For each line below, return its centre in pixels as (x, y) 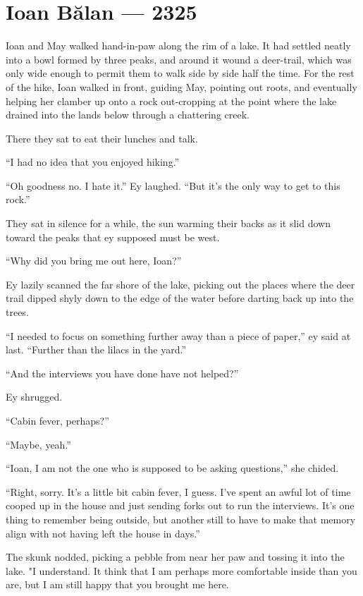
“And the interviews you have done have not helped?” (122, 373)
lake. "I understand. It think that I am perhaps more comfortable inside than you (181, 570)
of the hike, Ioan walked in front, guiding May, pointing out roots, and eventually (181, 86)
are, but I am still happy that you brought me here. (117, 584)
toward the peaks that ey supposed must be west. (113, 237)
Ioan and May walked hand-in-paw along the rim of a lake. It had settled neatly (178, 45)
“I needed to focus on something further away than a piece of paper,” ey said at (178, 335)
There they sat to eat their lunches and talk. (102, 138)
